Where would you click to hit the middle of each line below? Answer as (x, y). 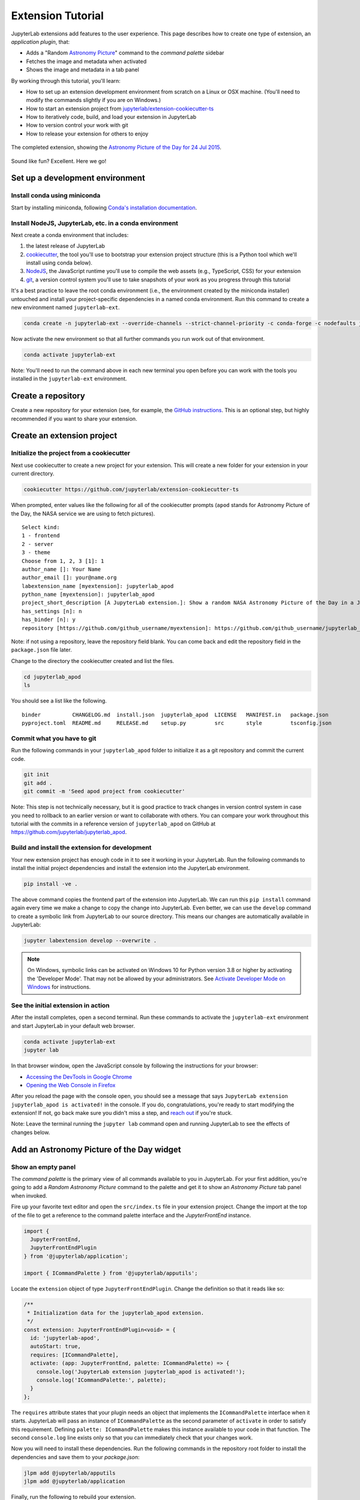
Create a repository (48, 396)
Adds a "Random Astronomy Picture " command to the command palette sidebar (125, 53)
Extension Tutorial (58, 16)
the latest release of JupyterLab (65, 246)
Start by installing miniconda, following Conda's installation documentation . (104, 208)
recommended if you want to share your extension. (74, 418)
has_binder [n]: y (49, 620)
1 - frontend (41, 536)
